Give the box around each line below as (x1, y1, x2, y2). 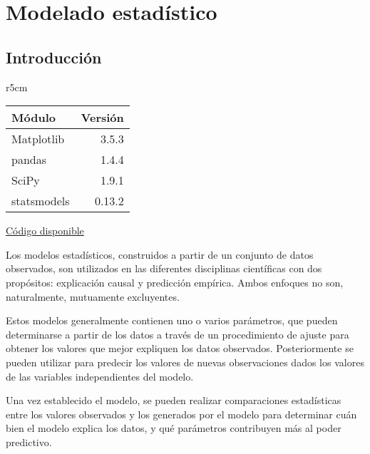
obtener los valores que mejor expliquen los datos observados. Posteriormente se (6, 341, 354, 356)
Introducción (6, 46, 102, 68)
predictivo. (6, 434, 52, 449)
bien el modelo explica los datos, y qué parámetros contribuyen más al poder (6, 421, 341, 435)
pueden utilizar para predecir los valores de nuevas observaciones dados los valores (6, 354, 364, 369)
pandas (11, 151, 46, 168)
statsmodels (11, 192, 70, 210)
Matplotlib (11, 130, 65, 148)
